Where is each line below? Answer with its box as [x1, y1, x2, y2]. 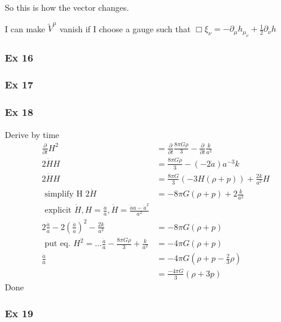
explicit [44, 206, 72, 215]
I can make [5, 22, 46, 35]
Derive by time [5, 128, 59, 140]
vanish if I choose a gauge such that [59, 22, 191, 35]
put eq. [44, 240, 71, 249]
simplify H [44, 190, 83, 199]
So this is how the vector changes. [5, 1, 129, 13]
